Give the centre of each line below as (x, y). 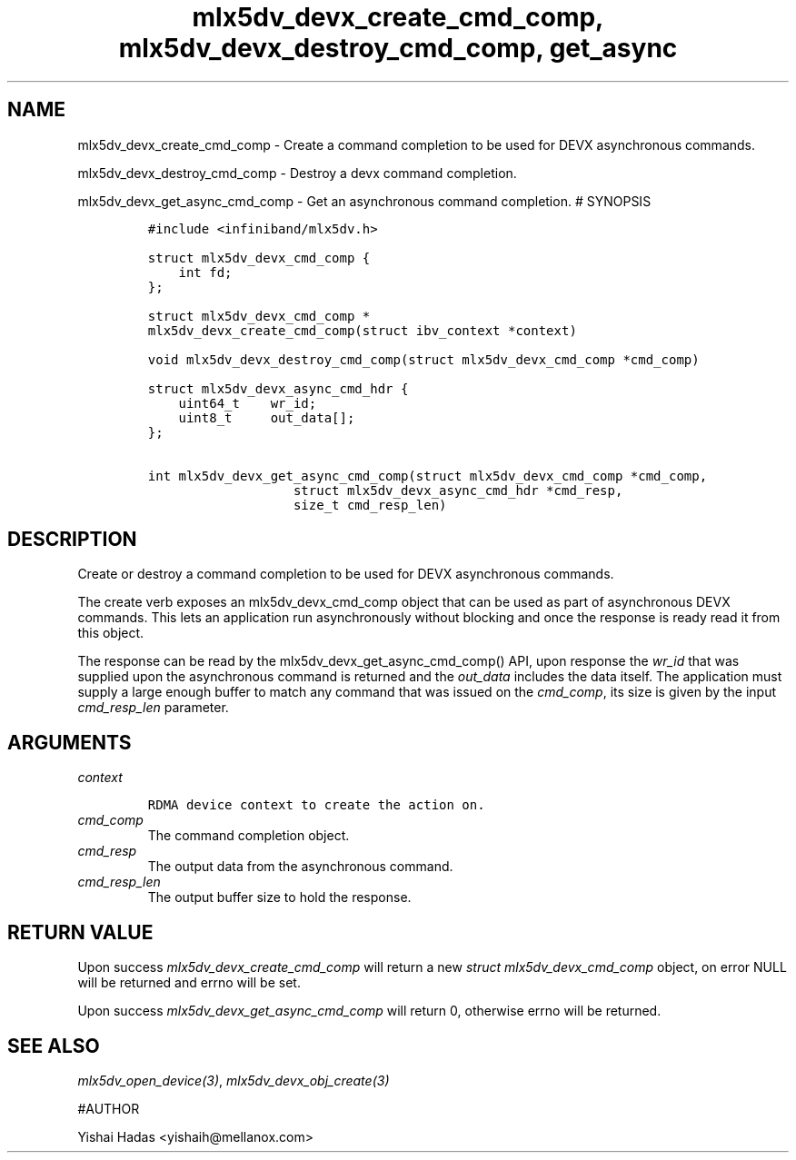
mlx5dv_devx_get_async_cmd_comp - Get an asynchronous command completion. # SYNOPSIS (364, 201)
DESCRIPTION (72, 540)
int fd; (205, 272)
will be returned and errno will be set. (189, 983)
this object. (111, 633)
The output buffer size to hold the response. (279, 897)
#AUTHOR (109, 1108)
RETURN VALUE (80, 932)
